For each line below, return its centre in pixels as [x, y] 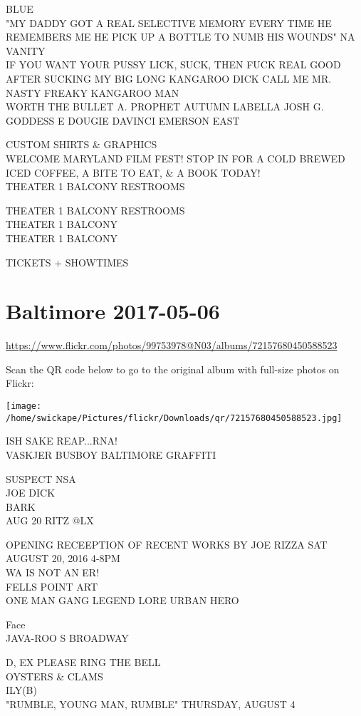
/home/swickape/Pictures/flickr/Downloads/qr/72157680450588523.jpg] [174, 418]
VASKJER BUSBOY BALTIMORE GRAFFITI [111, 454]
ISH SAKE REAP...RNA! [62, 441]
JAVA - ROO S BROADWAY [67, 638]
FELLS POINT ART [52, 586]
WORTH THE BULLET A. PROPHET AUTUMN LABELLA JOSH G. [165, 107]
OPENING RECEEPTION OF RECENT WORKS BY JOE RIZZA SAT [167, 544]
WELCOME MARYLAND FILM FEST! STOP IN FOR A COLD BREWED [176, 158]
